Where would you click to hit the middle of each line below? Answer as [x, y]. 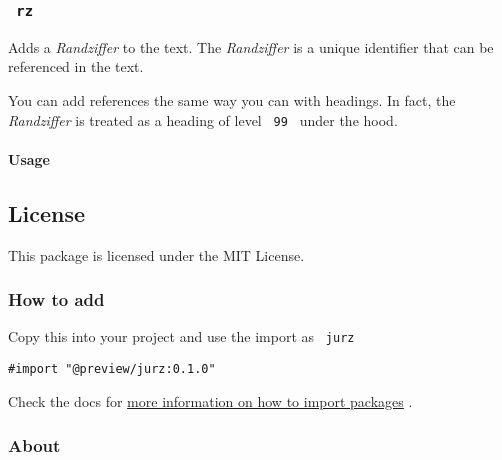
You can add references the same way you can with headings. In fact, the [232, 99]
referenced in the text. [76, 66]
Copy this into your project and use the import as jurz [181, 336]
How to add [56, 299]
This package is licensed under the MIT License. [156, 254]
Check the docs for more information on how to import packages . [210, 400]
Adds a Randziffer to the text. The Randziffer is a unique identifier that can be [251, 46]
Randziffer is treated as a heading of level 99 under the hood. [203, 119]
